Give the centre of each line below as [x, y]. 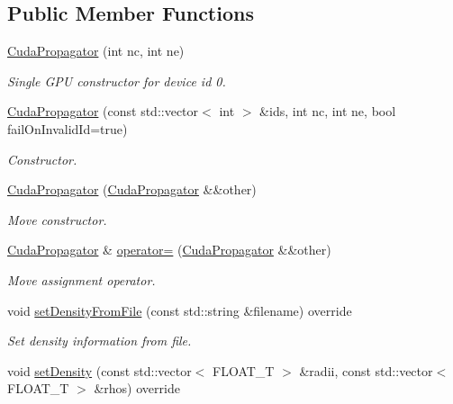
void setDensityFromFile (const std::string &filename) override [180, 310]
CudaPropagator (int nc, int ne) [96, 51]
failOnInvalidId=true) [68, 128]
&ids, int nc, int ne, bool [328, 111]
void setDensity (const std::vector [100, 370]
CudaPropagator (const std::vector [103, 111]
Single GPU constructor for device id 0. [117, 81]
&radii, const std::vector [366, 370]
